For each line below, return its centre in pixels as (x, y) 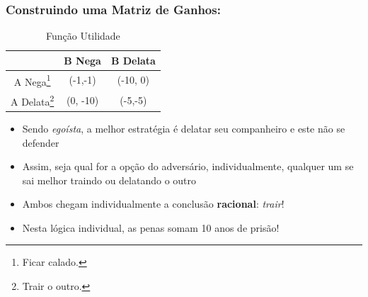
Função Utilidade (83, 36)
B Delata (133, 60)
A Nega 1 (32, 80)
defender (41, 142)
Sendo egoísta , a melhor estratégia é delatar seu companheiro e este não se (184, 128)
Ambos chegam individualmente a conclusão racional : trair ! (153, 204)
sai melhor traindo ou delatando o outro (109, 180)
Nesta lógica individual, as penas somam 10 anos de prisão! (151, 227)
